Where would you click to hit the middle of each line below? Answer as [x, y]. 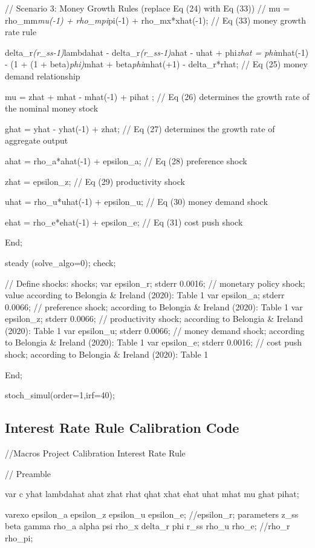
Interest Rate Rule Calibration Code [122, 428]
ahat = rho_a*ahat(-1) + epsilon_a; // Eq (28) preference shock [126, 160]
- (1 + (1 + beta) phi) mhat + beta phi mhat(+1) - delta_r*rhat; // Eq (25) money [156, 64]
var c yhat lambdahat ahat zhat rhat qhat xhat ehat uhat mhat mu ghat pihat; [152, 494]
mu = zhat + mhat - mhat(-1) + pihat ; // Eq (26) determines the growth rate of [157, 96]
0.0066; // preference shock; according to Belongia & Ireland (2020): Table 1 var [154, 306]
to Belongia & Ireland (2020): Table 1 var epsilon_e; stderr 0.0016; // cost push [154, 342]
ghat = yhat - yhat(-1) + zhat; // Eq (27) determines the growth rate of [140, 128]
